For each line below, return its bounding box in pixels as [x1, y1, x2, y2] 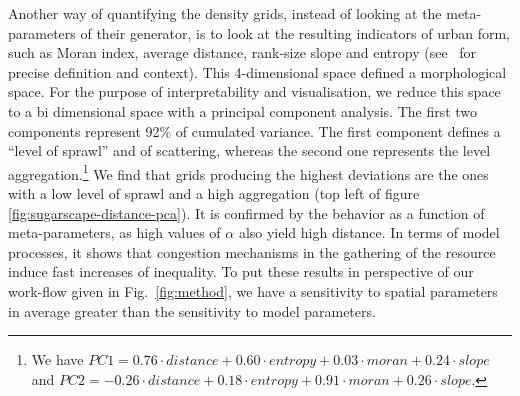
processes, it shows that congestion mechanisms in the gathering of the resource [8, 241, 496, 262]
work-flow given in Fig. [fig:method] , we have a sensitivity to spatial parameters [8, 280, 498, 301]
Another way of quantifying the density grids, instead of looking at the [8, 3, 442, 23]
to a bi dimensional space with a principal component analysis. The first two [8, 100, 478, 121]
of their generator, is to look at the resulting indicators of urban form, [80, 22, 510, 43]
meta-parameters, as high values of [8, 222, 221, 243]
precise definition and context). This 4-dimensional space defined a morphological [8, 61, 507, 82]
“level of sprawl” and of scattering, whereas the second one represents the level [8, 140, 491, 161]
